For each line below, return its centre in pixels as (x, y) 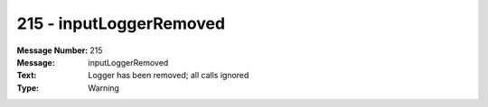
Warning (103, 88)
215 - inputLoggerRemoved (121, 23)
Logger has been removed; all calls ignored (169, 76)
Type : (28, 88)
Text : (27, 76)
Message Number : (52, 50)
